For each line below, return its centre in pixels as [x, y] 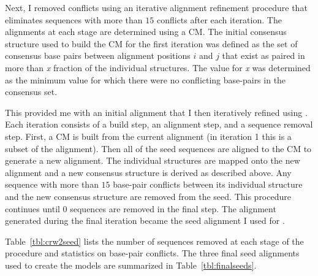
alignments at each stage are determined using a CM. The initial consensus [146, 32]
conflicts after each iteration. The [219, 19]
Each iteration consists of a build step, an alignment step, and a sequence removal [159, 124]
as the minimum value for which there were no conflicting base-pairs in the [146, 79]
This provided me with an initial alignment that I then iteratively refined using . [156, 112]
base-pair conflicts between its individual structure [208, 184]
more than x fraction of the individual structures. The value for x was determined [158, 67]
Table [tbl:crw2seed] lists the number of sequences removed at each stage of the [154, 241]
